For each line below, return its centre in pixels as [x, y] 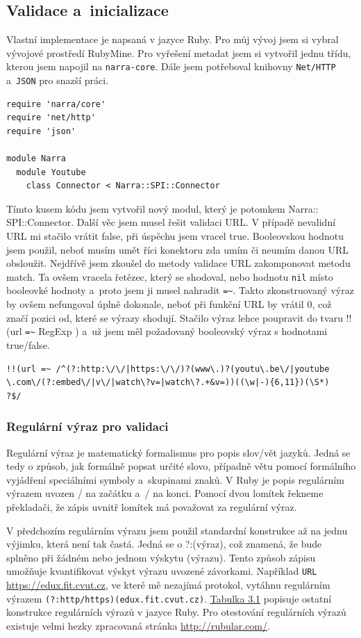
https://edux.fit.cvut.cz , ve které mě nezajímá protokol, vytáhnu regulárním [168, 584]
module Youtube [51, 172]
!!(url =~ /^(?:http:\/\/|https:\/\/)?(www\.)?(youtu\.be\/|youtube [168, 369]
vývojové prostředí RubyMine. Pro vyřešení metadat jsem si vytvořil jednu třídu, [179, 52]
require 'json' [41, 131]
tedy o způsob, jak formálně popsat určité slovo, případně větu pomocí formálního [181, 466]
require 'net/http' [51, 118]
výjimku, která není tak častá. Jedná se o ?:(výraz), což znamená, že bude [164, 544]
